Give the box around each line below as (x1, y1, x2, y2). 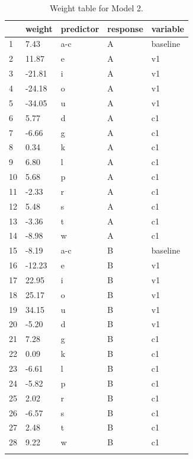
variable (151, 22, 184, 34)
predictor (60, 22, 99, 34)
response (107, 22, 143, 34)
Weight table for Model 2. (50, 2, 143, 14)
